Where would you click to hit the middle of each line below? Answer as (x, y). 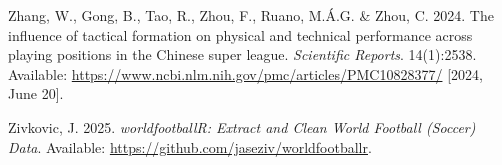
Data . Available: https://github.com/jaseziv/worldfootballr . (190, 146)
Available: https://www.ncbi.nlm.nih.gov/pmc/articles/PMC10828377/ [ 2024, (245, 73)
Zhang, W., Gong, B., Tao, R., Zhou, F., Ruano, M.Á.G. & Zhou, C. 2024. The (251, 15)
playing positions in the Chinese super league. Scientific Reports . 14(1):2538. (242, 54)
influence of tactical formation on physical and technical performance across (240, 34)
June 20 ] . (36, 93)
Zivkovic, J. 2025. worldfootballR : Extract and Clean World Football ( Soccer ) (242, 126)
